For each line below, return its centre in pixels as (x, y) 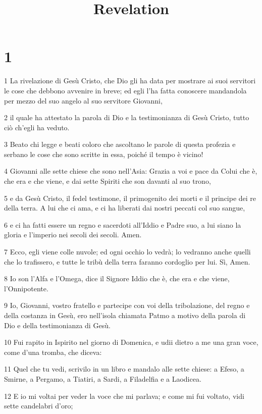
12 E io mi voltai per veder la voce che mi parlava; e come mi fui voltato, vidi (124, 396)
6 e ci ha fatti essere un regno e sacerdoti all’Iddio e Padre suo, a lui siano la (123, 224)
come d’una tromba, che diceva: (53, 352)
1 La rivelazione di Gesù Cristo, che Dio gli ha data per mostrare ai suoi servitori (130, 81)
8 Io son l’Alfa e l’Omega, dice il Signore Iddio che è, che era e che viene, (117, 278)
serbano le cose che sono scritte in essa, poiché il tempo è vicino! (104, 154)
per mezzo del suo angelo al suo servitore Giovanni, (83, 100)
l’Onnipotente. (26, 288)
